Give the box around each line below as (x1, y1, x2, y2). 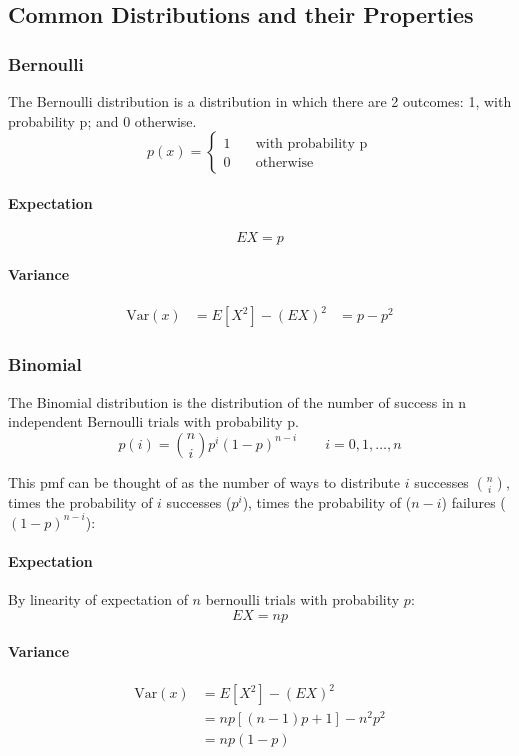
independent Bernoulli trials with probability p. (8, 411, 299, 432)
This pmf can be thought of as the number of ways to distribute (8, 471, 400, 492)
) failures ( (441, 491, 506, 512)
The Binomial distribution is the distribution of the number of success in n (8, 391, 467, 412)
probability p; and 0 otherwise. (8, 110, 197, 131)
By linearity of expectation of (8, 589, 188, 610)
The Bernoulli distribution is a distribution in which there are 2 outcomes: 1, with (8, 91, 512, 111)
